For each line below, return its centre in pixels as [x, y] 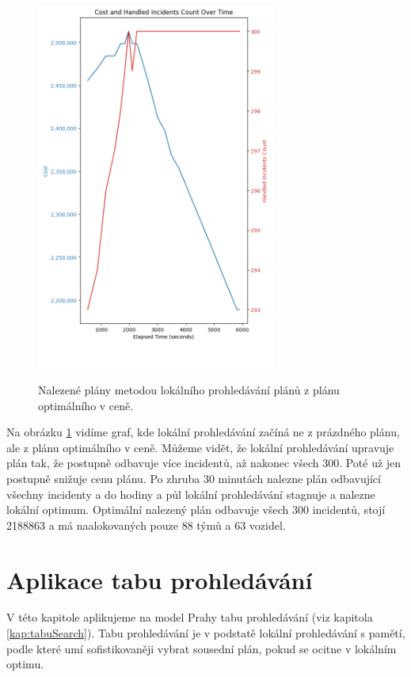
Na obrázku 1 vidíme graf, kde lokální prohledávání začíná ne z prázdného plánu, [203, 432]
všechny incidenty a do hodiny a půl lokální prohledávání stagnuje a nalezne [191, 494]
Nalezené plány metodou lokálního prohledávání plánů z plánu [189, 389]
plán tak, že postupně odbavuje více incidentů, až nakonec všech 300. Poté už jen [204, 463]
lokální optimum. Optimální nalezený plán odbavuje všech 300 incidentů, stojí [196, 510]
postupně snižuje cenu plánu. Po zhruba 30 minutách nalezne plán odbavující [194, 478]
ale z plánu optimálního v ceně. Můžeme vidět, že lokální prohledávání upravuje [200, 447]
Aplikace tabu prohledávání [160, 579]
